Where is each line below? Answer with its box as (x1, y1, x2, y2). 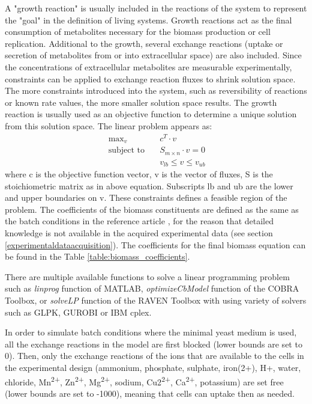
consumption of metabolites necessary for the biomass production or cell (5, 25, 271, 38)
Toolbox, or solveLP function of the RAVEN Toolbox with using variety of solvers (5, 294, 307, 306)
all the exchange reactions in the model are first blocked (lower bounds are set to (5, 337, 302, 350)
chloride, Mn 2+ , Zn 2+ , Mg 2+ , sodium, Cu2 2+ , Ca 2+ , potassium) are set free (5, 373, 284, 388)
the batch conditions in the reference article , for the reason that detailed (5, 215, 274, 227)
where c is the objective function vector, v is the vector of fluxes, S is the (5, 168, 273, 180)
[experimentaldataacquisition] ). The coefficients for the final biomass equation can (5, 238, 306, 251)
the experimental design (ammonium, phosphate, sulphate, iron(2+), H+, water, (5, 361, 301, 373)
